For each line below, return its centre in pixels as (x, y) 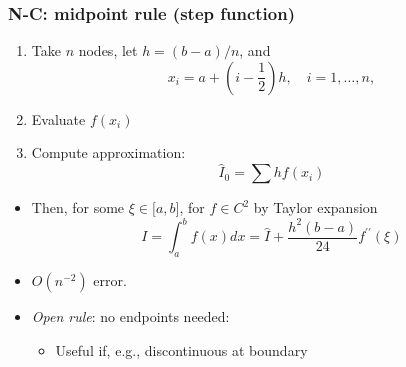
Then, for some (78, 207)
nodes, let (108, 50)
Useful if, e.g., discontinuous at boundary (181, 349)
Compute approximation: (108, 152)
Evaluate (58, 118)
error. (110, 280)
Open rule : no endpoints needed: (130, 316)
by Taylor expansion (315, 207)
